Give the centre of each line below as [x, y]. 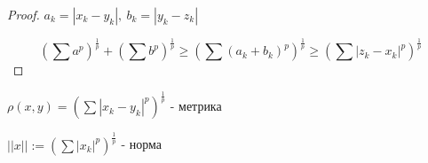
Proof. [24, 14]
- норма [142, 144]
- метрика [196, 106]
